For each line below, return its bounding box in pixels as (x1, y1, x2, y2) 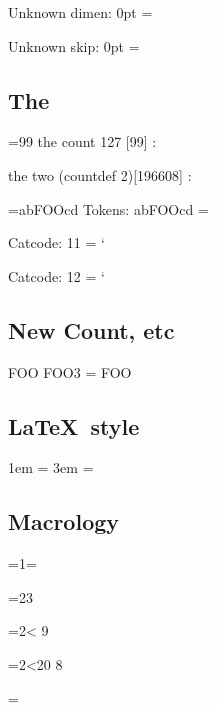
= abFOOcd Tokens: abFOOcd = (8, 198, 209, 219)
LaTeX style (8, 410, 140, 441)
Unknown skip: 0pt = (8, 35, 140, 56)
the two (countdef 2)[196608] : (8, 164, 192, 185)
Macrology (8, 506, 120, 537)
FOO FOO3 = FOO (8, 361, 132, 382)
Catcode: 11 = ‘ (8, 232, 105, 253)
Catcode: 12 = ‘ (8, 265, 105, 286)
